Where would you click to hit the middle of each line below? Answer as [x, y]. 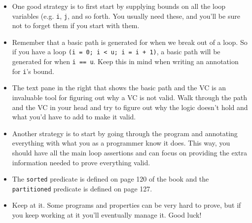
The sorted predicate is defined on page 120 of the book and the [110, 179]
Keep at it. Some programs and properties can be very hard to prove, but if [126, 205]
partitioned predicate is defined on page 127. [82, 188]
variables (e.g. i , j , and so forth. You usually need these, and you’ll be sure [126, 16]
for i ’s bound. [33, 71]
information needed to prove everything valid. [81, 162]
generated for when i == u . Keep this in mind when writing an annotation [125, 61]
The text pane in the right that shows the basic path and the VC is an [119, 88]
